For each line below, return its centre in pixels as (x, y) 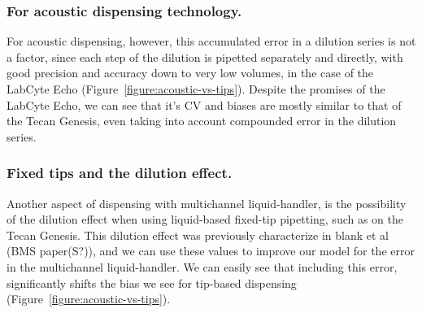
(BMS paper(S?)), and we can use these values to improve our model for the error (211, 251)
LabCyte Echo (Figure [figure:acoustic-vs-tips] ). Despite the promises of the (196, 89)
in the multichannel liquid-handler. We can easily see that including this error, (202, 266)
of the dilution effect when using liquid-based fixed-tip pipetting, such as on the (205, 219)
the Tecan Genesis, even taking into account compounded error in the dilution (202, 121)
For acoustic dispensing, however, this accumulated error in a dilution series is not (211, 41)
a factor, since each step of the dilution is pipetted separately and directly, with (205, 57)
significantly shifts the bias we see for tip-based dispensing (152, 283)
